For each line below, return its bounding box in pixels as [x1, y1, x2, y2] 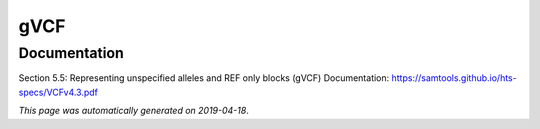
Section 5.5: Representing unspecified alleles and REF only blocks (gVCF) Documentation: [18, 72, 390, 84]
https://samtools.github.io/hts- [391, 72, 517, 84]
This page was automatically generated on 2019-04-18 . [18, 105, 249, 117]
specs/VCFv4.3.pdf [18, 86, 99, 98]
